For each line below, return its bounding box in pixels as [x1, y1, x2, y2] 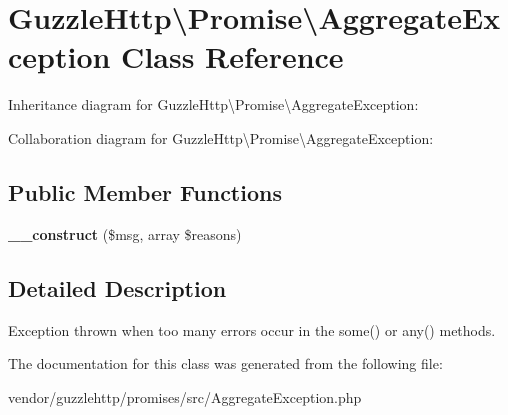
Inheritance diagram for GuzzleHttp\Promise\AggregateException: [8, 94, 419, 115]
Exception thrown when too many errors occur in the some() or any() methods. [8, 319, 496, 340]
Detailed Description [8, 272, 227, 303]
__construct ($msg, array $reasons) [8, 223, 242, 244]
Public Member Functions [8, 176, 282, 207]
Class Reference [121, 36, 344, 77]
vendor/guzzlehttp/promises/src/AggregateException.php [8, 386, 362, 407]
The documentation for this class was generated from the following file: [8, 353, 443, 374]
